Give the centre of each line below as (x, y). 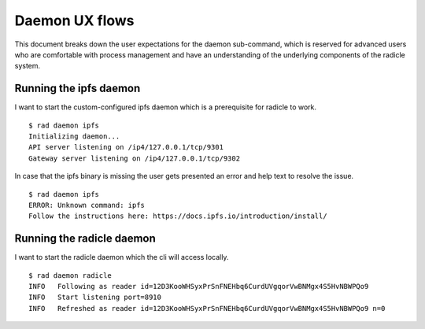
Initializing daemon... (74, 137)
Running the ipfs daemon (78, 89)
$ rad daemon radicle (70, 275)
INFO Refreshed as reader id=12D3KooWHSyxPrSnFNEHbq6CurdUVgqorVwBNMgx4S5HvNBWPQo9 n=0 (207, 308)
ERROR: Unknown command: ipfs (87, 205)
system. (28, 66)
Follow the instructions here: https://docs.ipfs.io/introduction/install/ (178, 216)
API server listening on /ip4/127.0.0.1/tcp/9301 (126, 147)
